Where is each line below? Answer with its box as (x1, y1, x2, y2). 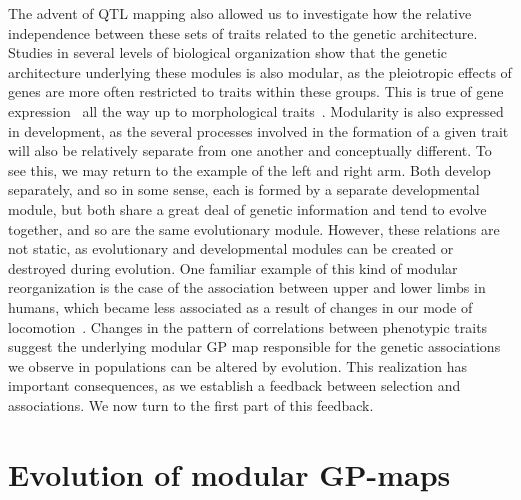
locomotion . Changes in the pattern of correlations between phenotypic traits (8, 316, 488, 337)
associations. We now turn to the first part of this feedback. (8, 394, 374, 415)
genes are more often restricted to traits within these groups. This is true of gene (8, 81, 504, 102)
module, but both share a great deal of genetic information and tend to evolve (8, 198, 487, 219)
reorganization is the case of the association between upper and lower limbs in (8, 277, 486, 298)
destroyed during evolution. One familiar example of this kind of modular (8, 257, 458, 278)
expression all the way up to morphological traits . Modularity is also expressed (8, 100, 504, 121)
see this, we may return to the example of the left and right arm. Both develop (8, 159, 491, 180)
